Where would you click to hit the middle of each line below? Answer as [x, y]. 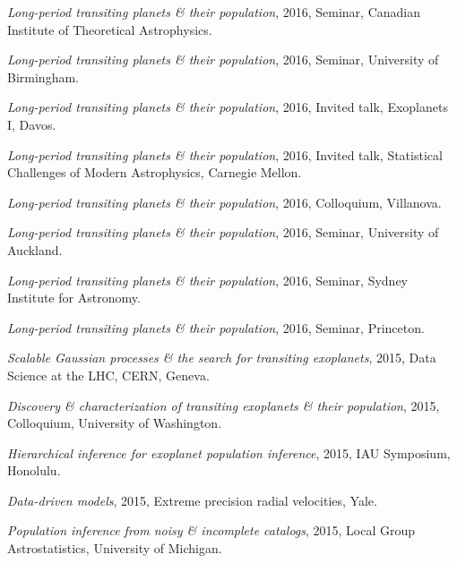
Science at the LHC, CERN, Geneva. [108, 375]
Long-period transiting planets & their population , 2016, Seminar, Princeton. [216, 327]
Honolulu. [34, 470]
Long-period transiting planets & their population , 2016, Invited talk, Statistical [225, 154]
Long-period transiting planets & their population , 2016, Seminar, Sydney [207, 280]
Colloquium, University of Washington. [115, 423]
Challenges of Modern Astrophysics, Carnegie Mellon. [155, 172]
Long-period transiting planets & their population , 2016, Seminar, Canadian [214, 12]
